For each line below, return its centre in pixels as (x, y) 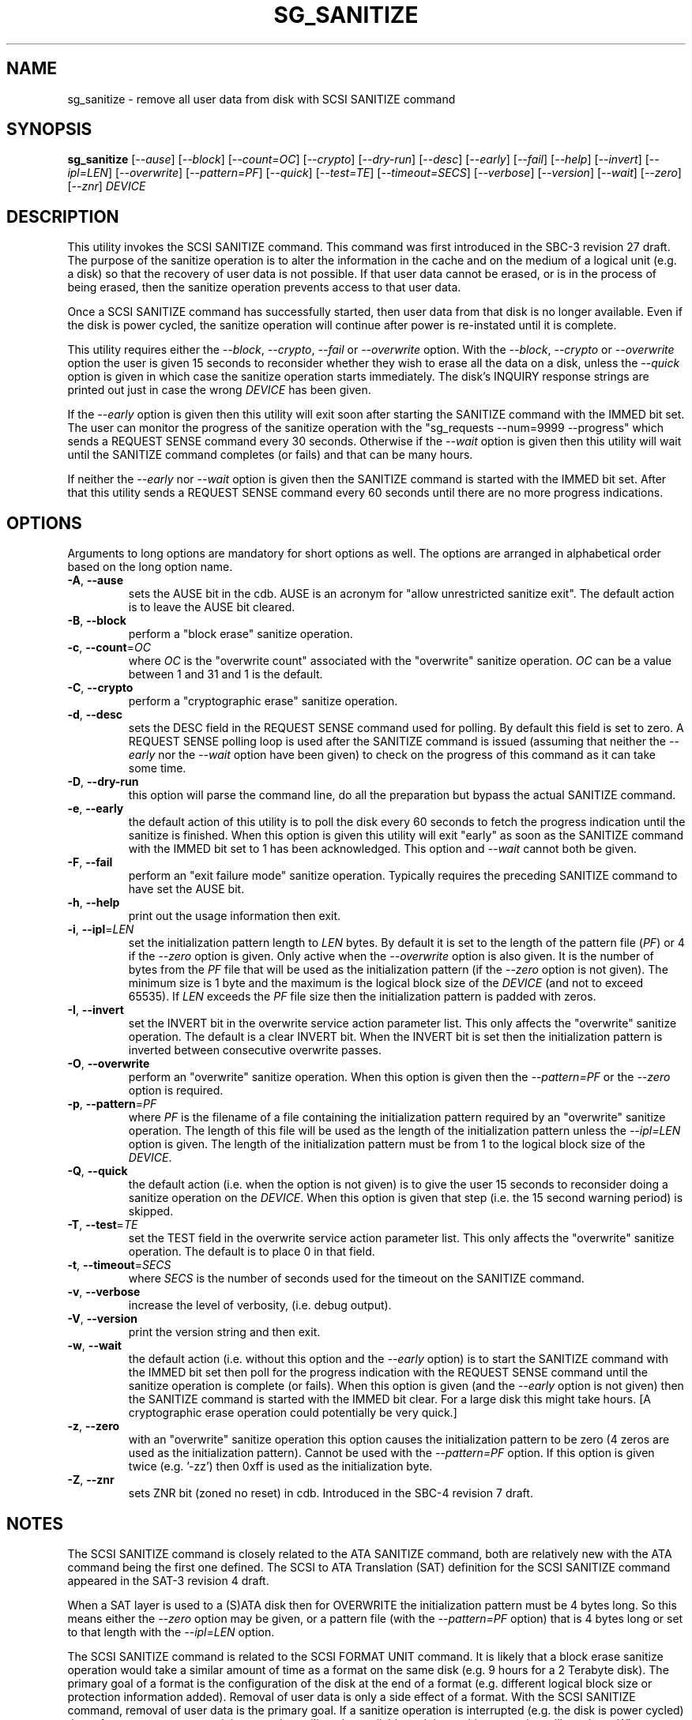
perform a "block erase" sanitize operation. (241, 634)
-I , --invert (96, 1010)
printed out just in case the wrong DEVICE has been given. (219, 390)
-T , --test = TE (103, 1225)
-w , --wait (94, 1346)
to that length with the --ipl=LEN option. (171, 1632)
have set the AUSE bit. (186, 889)
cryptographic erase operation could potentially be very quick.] (293, 1413)
